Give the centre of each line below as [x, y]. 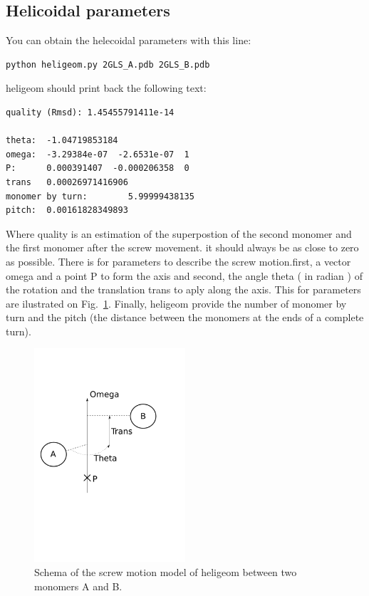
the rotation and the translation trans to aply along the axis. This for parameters [183, 289]
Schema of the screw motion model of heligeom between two [166, 571]
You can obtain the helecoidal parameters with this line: [129, 40]
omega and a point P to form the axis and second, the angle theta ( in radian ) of [184, 275]
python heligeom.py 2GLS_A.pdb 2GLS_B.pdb [108, 64]
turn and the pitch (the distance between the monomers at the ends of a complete [185, 317]
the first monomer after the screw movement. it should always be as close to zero [182, 247]
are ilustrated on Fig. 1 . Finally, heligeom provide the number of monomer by [176, 303]
